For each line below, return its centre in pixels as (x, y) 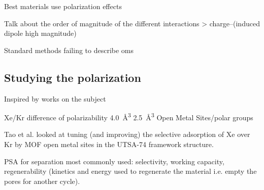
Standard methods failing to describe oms (69, 50)
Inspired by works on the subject (55, 98)
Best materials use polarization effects (63, 6)
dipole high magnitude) (40, 33)
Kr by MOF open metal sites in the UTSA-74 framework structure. (109, 144)
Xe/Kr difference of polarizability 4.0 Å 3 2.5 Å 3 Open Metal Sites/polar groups (129, 116)
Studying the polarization (73, 77)
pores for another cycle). (42, 181)
